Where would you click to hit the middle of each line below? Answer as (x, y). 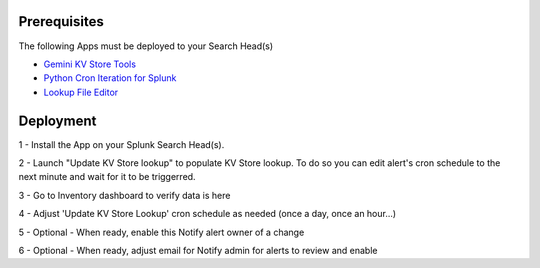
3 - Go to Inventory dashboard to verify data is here (124, 195)
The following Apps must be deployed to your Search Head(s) (146, 46)
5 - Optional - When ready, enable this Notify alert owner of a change (161, 232)
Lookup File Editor (81, 92)
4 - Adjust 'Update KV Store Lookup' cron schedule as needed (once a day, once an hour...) (207, 214)
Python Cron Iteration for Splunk (110, 78)
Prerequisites (61, 21)
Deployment (57, 120)
